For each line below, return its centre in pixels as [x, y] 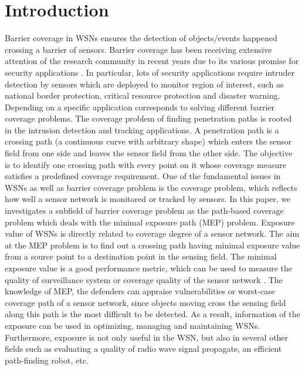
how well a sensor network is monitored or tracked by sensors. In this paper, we [148, 199]
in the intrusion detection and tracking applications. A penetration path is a [142, 129]
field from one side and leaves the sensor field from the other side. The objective [149, 153]
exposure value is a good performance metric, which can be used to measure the [149, 268]
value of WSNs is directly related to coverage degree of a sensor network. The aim [152, 233]
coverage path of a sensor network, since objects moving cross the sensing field [145, 302]
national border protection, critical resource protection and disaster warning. [143, 95]
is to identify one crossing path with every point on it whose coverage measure [146, 164]
